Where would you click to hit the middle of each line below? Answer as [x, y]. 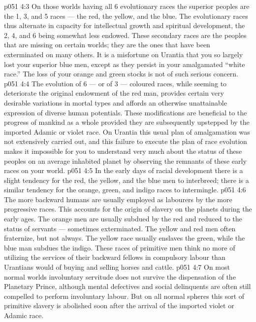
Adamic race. [24, 315]
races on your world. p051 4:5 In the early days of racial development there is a [124, 170]
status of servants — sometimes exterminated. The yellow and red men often [120, 228]
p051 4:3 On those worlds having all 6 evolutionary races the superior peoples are [127, 6]
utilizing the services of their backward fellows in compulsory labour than [115, 257]
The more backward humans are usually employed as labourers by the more [118, 199]
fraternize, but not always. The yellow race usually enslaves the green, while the [125, 238]
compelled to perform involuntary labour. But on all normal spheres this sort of [124, 296]
